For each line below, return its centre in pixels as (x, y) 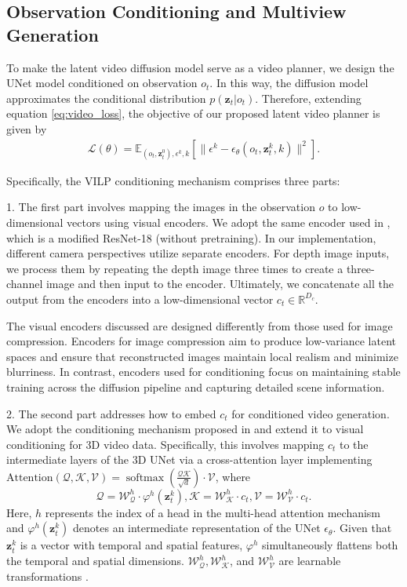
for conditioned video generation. (311, 413)
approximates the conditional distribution (106, 98)
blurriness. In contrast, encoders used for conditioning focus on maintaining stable (203, 372)
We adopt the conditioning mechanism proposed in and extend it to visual (185, 429)
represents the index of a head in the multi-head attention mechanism (213, 512)
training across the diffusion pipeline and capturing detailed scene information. (196, 386)
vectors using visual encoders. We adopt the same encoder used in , (229, 222)
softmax (145, 478)
